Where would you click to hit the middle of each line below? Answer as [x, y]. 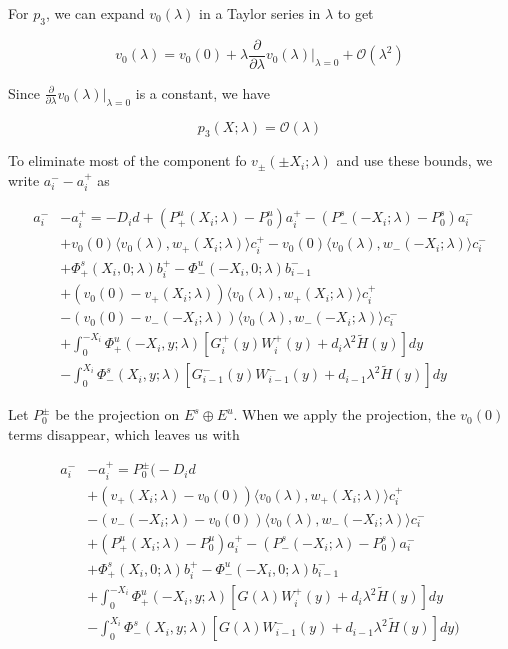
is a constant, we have [203, 92]
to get [355, 13]
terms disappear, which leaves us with [124, 433]
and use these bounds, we [414, 160]
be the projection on [117, 414]
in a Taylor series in [260, 13]
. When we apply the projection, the [344, 414]
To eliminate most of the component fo [127, 160]
